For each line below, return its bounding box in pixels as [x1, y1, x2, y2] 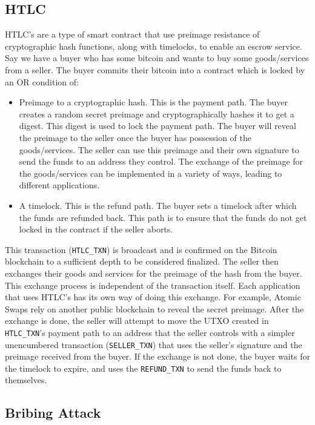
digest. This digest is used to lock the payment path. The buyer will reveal [19, 119, 296, 132]
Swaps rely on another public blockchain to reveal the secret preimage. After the [5, 302, 304, 315]
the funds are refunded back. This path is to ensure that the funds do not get [19, 211, 307, 223]
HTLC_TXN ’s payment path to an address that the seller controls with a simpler [5, 326, 295, 338]
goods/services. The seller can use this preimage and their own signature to [19, 143, 299, 156]
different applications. [19, 179, 100, 191]
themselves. [5, 374, 47, 386]
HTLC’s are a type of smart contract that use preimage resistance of [5, 28, 260, 41]
